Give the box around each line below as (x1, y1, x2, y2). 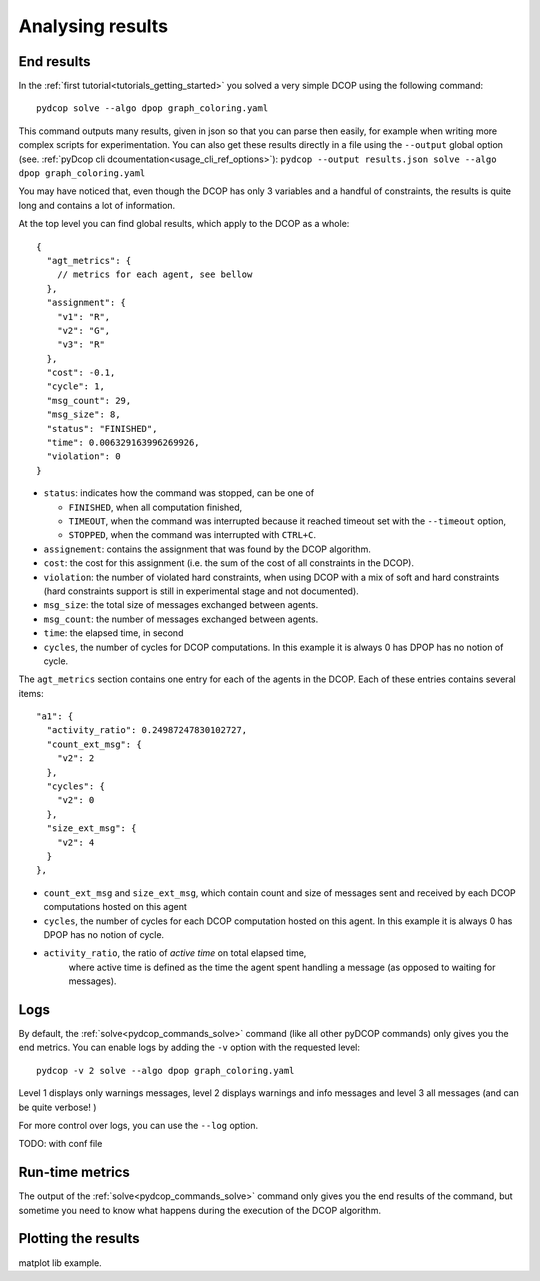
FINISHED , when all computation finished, (68, 501, 243, 513)
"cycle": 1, (46, 381, 105, 392)
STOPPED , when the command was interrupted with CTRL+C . (68, 529, 317, 541)
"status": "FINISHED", (46, 423, 158, 434)
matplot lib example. (18, 1256, 102, 1269)
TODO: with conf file (18, 1138, 103, 1150)
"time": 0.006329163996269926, (46, 437, 200, 449)
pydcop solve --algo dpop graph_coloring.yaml (36, 103, 269, 114)
